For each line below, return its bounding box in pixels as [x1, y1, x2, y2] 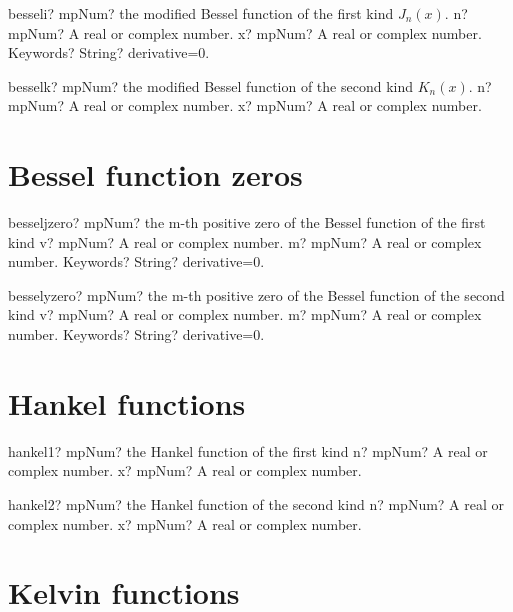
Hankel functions [8, 382, 246, 423]
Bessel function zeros [8, 154, 303, 195]
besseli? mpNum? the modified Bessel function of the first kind [8, 3, 394, 23]
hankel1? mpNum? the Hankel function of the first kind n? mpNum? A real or [8, 440, 488, 461]
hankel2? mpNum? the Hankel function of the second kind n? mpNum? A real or [8, 493, 505, 514]
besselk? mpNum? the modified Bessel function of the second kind [8, 75, 414, 96]
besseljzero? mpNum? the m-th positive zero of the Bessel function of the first [8, 212, 486, 233]
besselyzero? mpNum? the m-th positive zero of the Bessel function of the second [8, 284, 505, 305]
